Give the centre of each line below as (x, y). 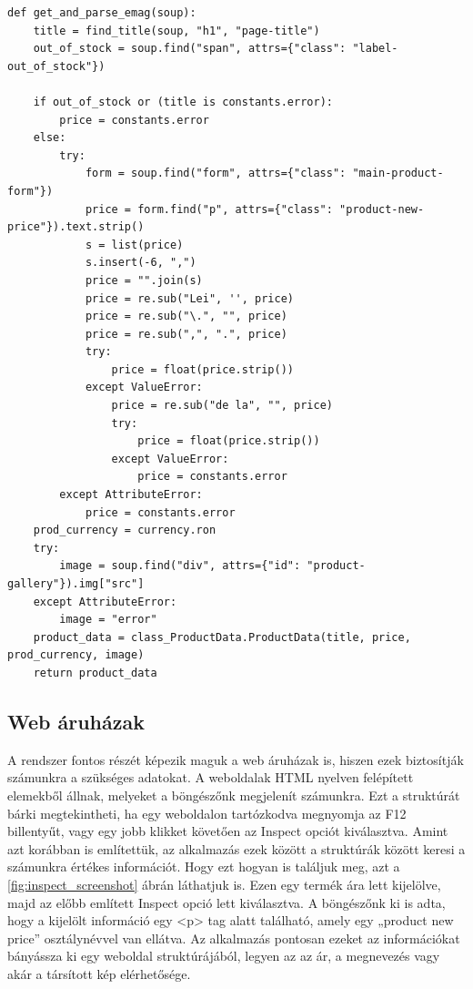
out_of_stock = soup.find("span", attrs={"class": (190, 49)
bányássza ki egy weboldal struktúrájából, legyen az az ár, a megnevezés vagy (224, 956)
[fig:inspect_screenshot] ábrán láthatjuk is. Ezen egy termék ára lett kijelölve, (224, 884)
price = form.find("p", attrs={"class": (209, 209)
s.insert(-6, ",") (141, 263)
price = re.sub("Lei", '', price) (189, 298)
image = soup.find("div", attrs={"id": (180, 566)
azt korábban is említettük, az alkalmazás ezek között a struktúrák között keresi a (236, 848)
